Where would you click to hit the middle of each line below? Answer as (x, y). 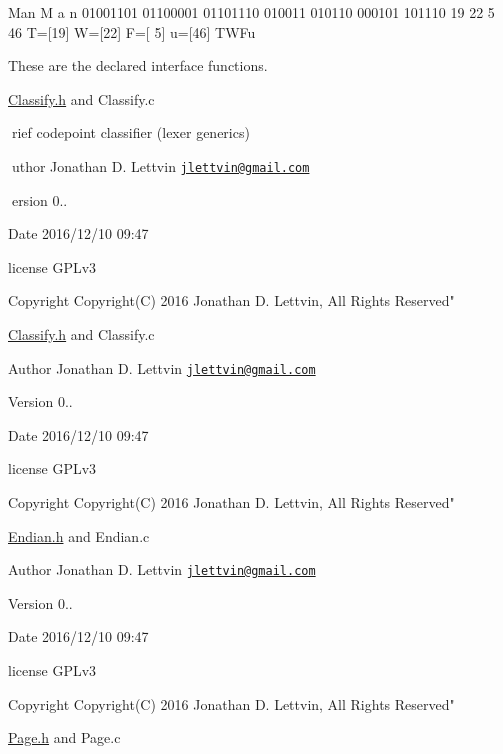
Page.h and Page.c (64, 737)
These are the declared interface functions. (138, 65)
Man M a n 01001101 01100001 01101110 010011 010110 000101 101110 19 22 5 (251, 12)
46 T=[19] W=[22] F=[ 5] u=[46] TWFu (132, 31)
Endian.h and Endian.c (79, 535)
